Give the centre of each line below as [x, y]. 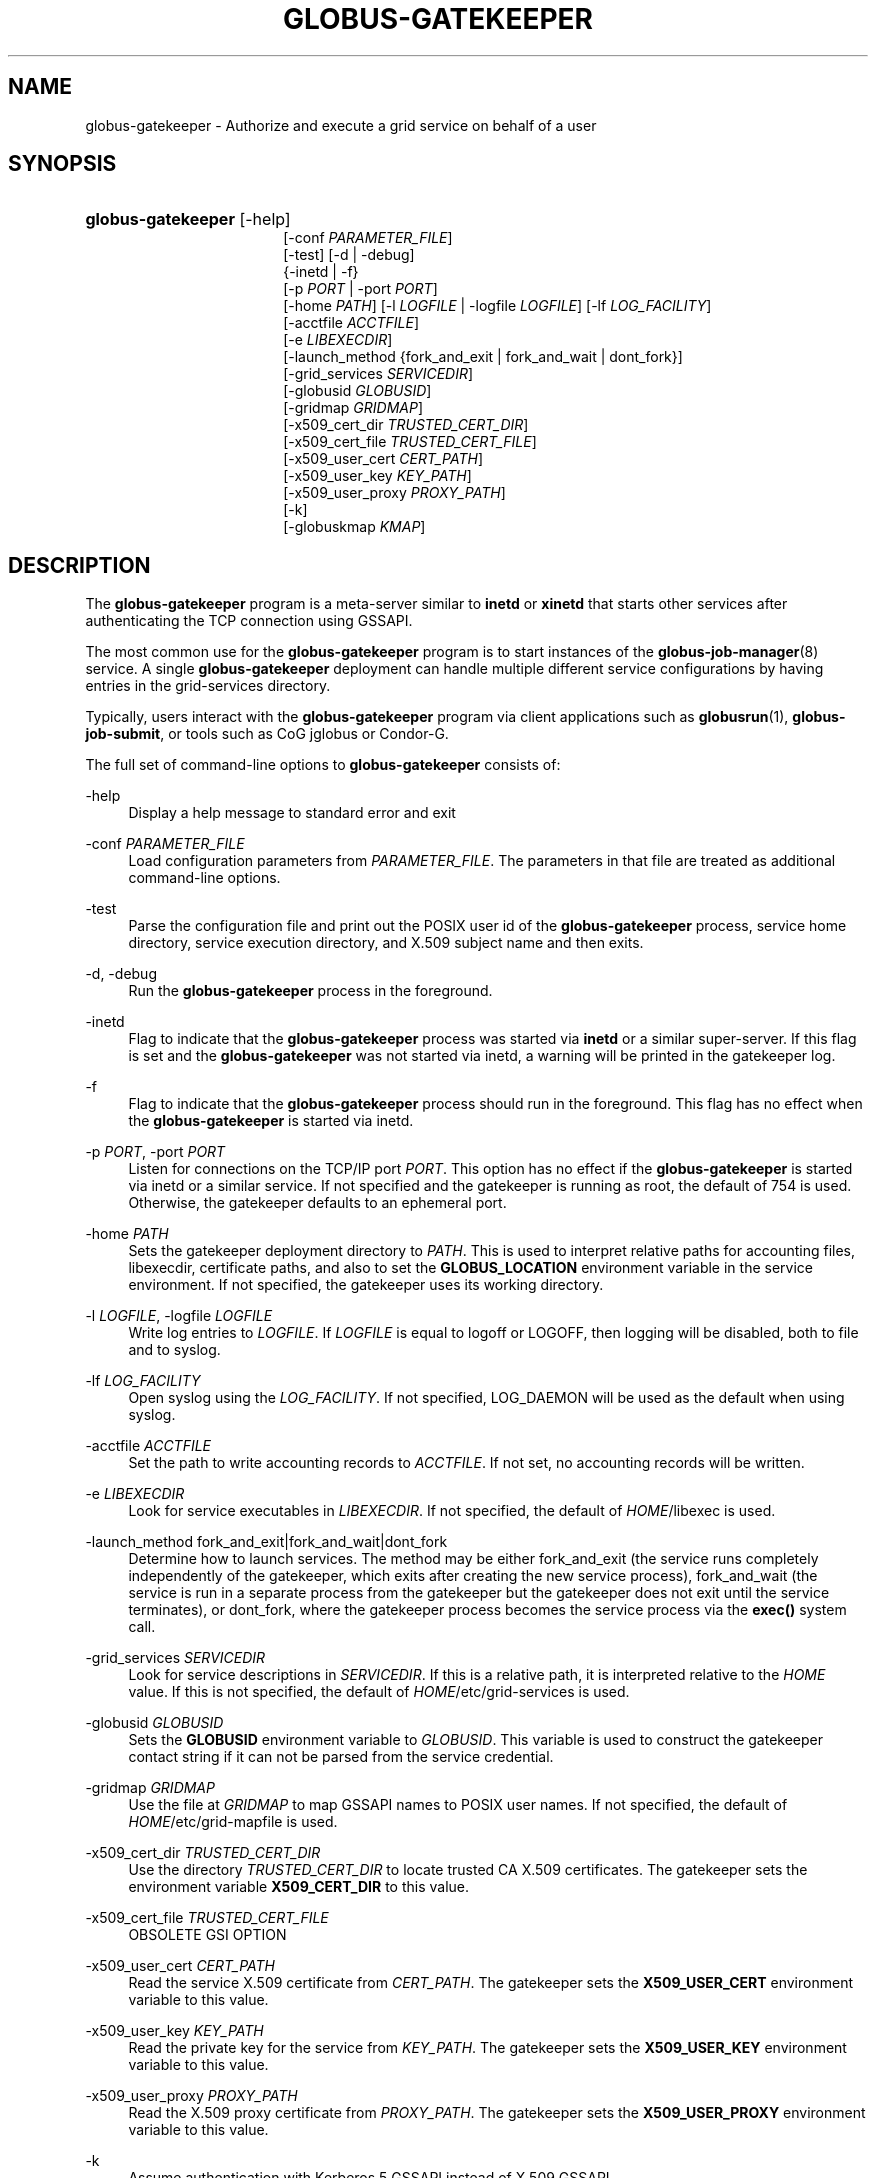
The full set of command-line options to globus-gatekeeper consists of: [323, 765]
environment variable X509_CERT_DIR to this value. [299, 1887]
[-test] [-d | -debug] [349, 255]
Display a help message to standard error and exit [292, 813]
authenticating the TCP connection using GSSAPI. [249, 621]
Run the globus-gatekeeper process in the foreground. [310, 991]
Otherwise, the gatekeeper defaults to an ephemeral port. [317, 1203]
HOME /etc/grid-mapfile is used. [233, 1822]
